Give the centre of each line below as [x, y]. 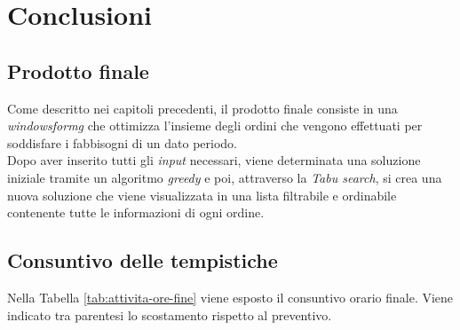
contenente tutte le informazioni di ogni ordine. [136, 212]
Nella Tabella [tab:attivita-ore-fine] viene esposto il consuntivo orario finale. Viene [230, 297]
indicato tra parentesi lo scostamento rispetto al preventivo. [170, 314]
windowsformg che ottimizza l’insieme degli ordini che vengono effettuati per [215, 126]
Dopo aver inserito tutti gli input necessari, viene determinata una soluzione [214, 160]
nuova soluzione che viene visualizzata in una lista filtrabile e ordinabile [202, 195]
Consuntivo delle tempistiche [143, 260]
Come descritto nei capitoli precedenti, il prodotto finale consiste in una [202, 108]
